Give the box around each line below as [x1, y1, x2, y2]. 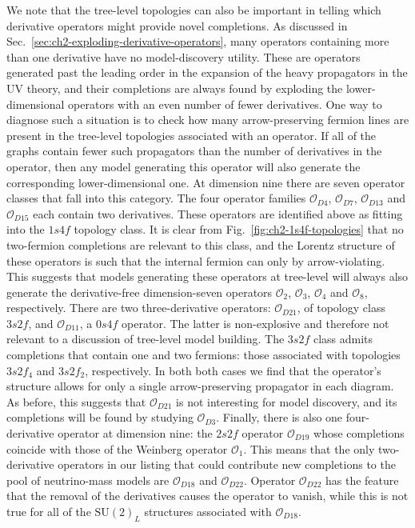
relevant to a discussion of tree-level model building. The [6, 330, 285, 347]
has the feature [325, 471, 399, 488]
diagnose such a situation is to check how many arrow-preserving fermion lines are [6, 111, 409, 128]
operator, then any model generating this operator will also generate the [6, 158, 361, 174]
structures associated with [144, 503, 272, 519]
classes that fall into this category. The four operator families [6, 190, 306, 206]
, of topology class [297, 299, 385, 316]
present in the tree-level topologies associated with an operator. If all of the [6, 126, 377, 143]
